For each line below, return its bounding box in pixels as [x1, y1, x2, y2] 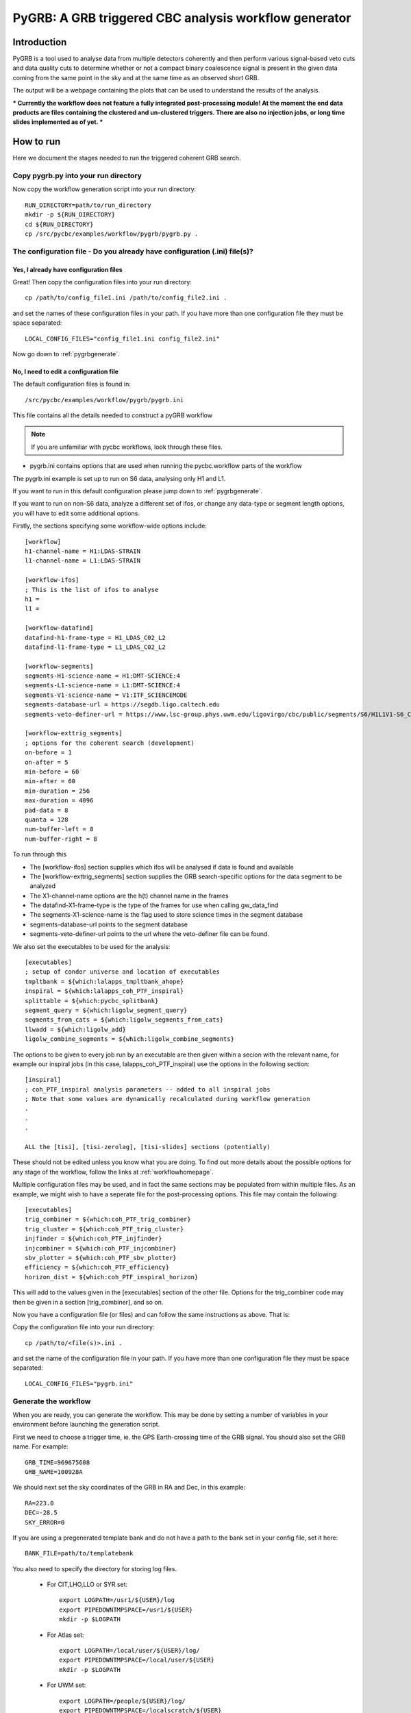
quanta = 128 [25, 815, 68, 824]
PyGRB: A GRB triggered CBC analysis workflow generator [12, 10, 351, 25]
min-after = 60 [25, 778, 76, 785]
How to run [12, 136, 61, 147]
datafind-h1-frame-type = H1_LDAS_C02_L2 [25, 634, 166, 641]
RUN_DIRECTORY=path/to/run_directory [25, 201, 152, 209]
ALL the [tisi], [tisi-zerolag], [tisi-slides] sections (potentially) [25, 1143, 271, 1151]
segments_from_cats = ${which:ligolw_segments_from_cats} [25, 1016, 224, 1024]
